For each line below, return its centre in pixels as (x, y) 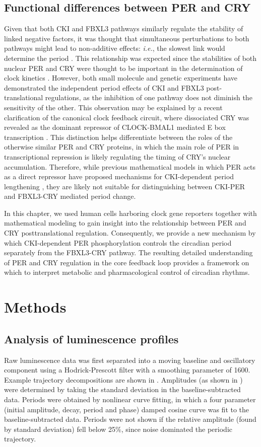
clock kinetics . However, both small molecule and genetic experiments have (121, 78)
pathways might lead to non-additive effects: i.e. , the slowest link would (115, 48)
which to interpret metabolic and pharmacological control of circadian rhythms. (127, 272)
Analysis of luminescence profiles (91, 339)
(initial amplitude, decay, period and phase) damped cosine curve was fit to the (127, 409)
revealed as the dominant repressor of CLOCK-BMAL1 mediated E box (115, 127)
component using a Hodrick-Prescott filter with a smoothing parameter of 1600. (127, 370)
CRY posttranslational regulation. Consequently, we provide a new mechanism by (130, 233)
